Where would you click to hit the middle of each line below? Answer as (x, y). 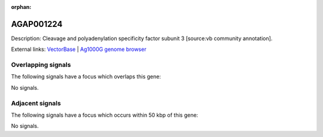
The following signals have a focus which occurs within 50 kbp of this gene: (105, 115)
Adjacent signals (36, 103)
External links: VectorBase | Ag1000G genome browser (79, 49)
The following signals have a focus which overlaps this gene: (86, 77)
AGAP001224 (37, 24)
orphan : (21, 7)
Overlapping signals (41, 65)
